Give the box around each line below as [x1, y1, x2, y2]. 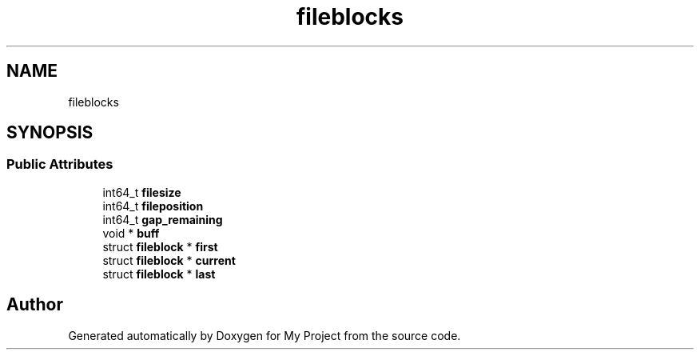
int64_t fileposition [102, 198, 204, 213]
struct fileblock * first [102, 239, 218, 254]
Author [6, 294, 63, 315]
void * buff [102, 226, 160, 240]
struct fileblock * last [102, 266, 216, 281]
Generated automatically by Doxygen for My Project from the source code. [68, 328, 461, 342]
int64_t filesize [102, 185, 181, 199]
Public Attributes [6, 156, 113, 173]
